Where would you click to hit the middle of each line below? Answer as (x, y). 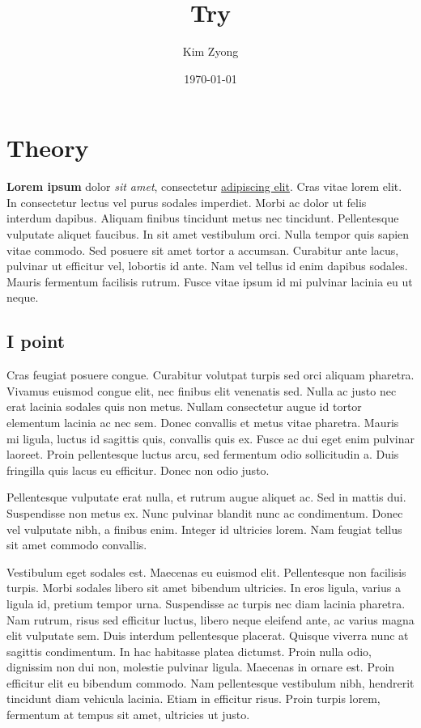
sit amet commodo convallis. (77, 545)
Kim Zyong (210, 51)
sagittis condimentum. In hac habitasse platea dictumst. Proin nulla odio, (189, 651)
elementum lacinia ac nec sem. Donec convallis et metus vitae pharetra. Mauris (203, 422)
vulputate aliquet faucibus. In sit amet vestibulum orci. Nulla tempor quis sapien (208, 234)
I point (36, 341)
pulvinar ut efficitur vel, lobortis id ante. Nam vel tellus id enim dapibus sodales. (207, 266)
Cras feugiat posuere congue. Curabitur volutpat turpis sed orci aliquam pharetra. (210, 375)
